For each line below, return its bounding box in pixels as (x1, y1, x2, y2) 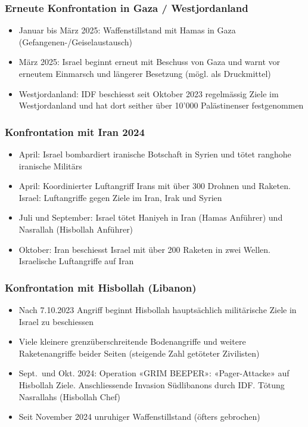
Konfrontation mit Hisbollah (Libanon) (5, 280, 197, 295)
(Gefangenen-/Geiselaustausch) (18, 35, 133, 48)
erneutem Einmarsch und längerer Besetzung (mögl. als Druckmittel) (18, 67, 271, 79)
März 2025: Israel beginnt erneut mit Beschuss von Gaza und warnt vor (18, 55, 281, 68)
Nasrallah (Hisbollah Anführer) (18, 222, 133, 235)
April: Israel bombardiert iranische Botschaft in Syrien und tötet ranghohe (18, 148, 291, 160)
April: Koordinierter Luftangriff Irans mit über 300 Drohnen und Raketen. (18, 180, 291, 192)
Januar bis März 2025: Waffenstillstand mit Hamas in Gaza (18, 24, 236, 36)
